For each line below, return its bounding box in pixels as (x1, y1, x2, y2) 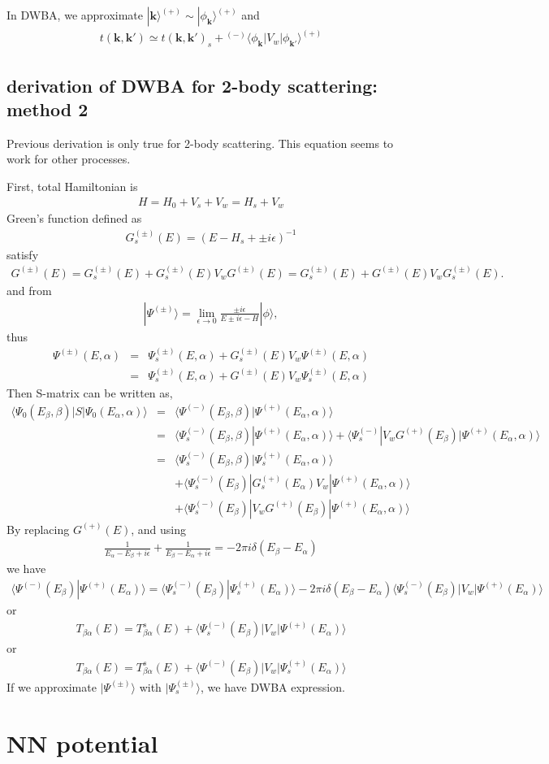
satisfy (6, 245, 39, 263)
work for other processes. (6, 150, 131, 167)
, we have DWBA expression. (201, 678, 345, 695)
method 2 (6, 97, 89, 122)
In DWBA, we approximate (6, 7, 144, 23)
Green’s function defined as (6, 210, 142, 227)
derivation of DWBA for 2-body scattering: (6, 72, 378, 98)
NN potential (6, 726, 158, 759)
